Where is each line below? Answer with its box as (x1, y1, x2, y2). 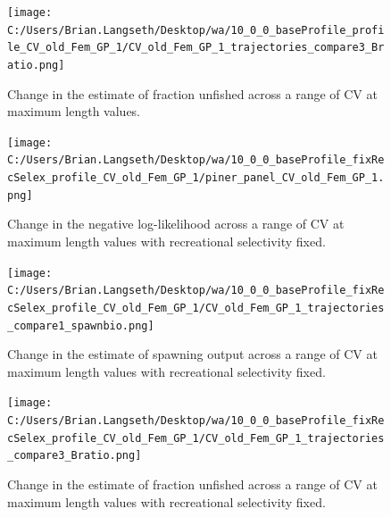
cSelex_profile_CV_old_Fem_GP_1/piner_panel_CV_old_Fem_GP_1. (7, 171, 385, 185)
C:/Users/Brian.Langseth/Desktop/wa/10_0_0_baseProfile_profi (7, 23, 385, 37)
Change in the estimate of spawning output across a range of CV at (7, 345, 378, 363)
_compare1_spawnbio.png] (7, 319, 154, 332)
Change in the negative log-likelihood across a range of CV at (7, 214, 345, 233)
